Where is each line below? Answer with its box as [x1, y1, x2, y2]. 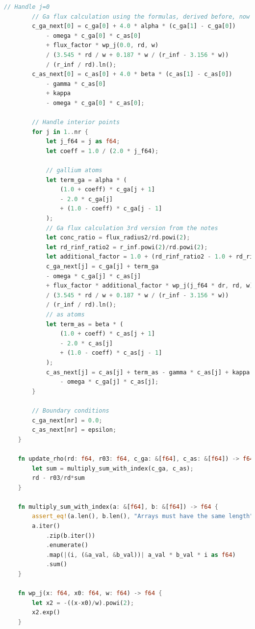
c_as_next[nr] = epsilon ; [32, 426, 117, 434]
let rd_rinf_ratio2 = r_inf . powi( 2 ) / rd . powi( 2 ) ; [46, 243, 208, 251]
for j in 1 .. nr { [32, 128, 88, 135]
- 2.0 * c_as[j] [60, 340, 113, 347]
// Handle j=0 [4, 3, 50, 10]
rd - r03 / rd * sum [32, 474, 85, 482]
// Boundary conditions [32, 407, 109, 414]
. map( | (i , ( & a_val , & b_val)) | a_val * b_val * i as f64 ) [46, 551, 236, 558]
